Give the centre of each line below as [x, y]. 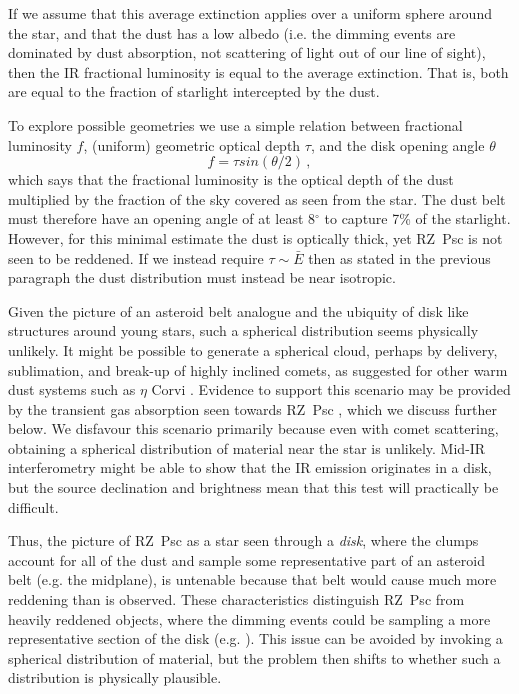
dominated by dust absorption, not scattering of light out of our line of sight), [247, 52]
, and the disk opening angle [397, 144]
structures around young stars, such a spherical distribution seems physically [243, 330]
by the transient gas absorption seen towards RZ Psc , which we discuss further [252, 408]
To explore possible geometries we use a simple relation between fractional [235, 124]
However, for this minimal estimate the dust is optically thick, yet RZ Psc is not [255, 237]
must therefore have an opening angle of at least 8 [162, 218]
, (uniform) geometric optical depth [192, 144]
